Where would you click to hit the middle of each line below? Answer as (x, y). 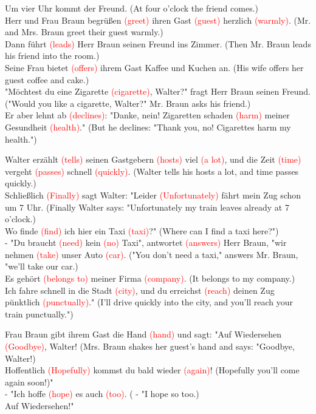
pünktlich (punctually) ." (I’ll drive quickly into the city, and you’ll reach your (149, 302)
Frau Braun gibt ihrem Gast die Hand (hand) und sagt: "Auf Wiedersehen (143, 334)
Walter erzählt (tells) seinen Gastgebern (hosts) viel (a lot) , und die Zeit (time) (153, 159)
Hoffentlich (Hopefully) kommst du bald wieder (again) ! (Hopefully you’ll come (152, 370)
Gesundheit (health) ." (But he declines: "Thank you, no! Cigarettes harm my (148, 127)
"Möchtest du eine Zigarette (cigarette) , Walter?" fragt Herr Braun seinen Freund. (158, 91)
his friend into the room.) (52, 56)
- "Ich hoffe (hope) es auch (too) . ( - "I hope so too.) (102, 394)
